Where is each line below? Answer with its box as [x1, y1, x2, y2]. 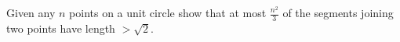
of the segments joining [282, 5, 394, 20]
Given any [6, 5, 56, 20]
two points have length [6, 19, 115, 36]
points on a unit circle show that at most [69, 5, 267, 20]
